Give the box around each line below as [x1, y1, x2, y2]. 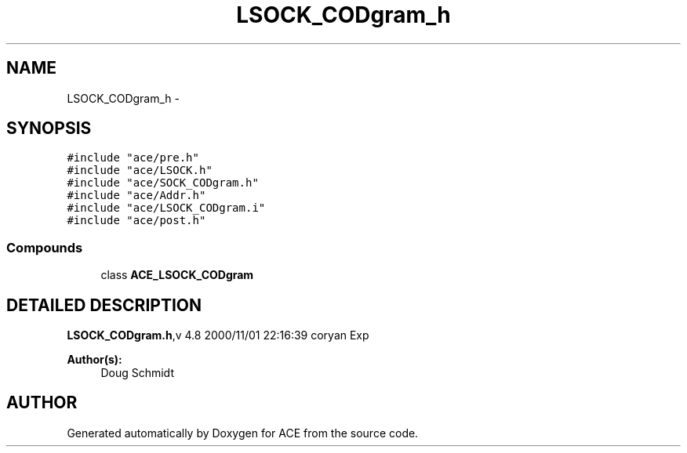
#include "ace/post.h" [67, 214, 206, 227]
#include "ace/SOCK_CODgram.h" [67, 176, 259, 190]
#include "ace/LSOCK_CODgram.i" [67, 201, 266, 215]
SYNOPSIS [6, 118, 92, 139]
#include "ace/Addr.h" [67, 189, 206, 202]
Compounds [6, 239, 83, 255]
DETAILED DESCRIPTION [6, 295, 202, 315]
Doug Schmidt [100, 366, 174, 380]
